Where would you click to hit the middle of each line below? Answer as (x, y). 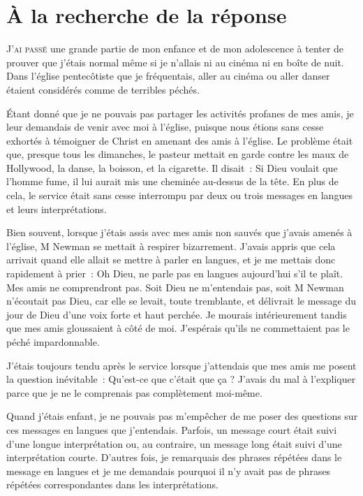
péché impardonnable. (53, 342)
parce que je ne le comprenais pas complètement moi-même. (134, 392)
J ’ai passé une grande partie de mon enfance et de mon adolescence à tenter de (175, 49)
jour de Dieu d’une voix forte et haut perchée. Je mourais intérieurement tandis (177, 314)
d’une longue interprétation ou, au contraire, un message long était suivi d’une (174, 443)
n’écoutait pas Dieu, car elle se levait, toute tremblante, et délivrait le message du (181, 301)
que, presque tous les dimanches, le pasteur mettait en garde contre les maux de (178, 154)
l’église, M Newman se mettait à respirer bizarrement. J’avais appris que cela (171, 246)
